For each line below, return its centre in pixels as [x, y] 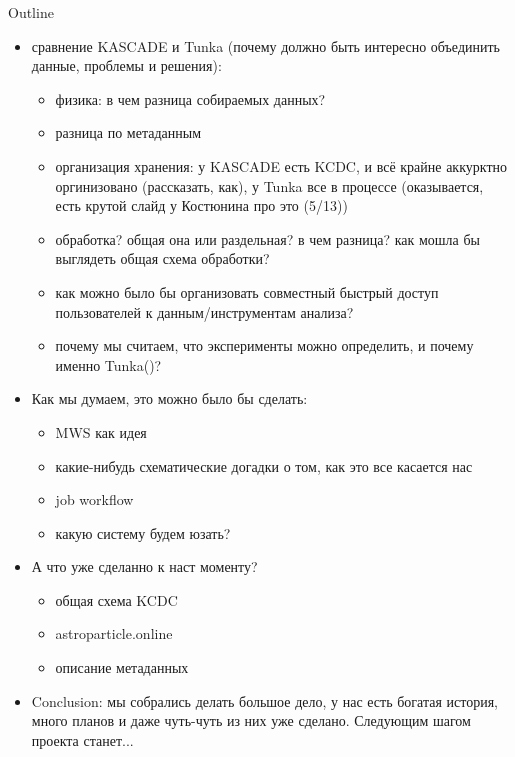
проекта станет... [82, 739]
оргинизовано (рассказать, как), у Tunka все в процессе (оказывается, [269, 185]
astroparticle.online [114, 633]
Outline [31, 12]
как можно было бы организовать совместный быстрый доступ [247, 291]
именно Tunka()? [108, 364]
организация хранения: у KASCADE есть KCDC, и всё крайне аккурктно [281, 165]
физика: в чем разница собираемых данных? [190, 98]
